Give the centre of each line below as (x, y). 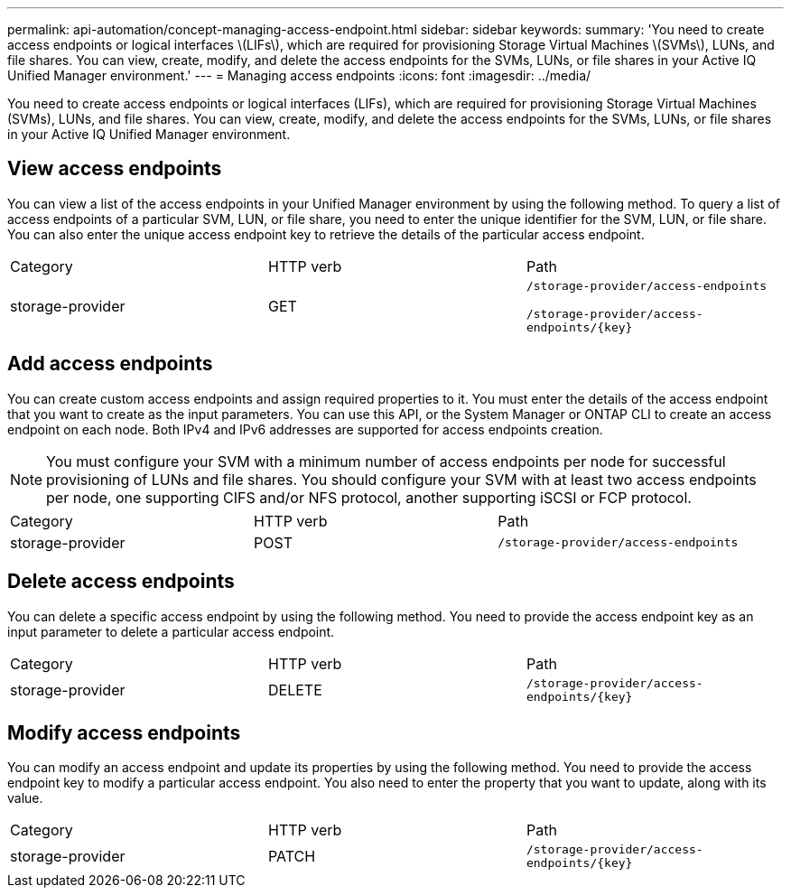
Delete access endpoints (121, 582)
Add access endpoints (110, 364)
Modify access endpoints (124, 732)
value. (25, 798)
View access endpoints (115, 169)
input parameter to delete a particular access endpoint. (171, 631)
